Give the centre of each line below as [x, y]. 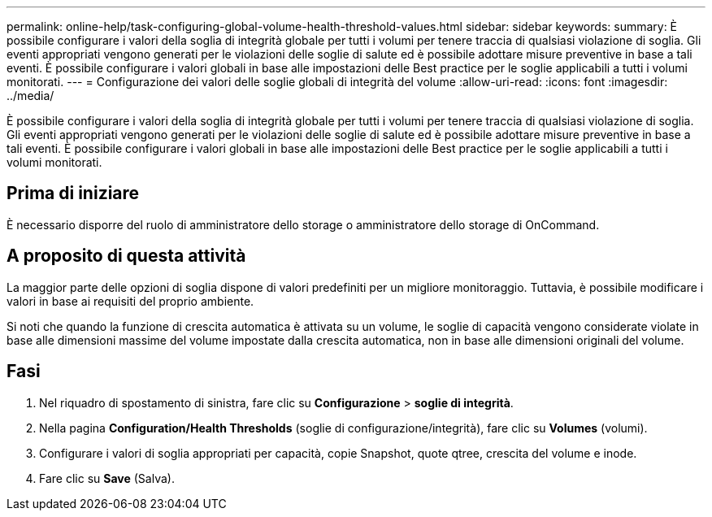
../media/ [30, 96]
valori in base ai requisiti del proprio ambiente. [130, 301]
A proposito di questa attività [126, 256]
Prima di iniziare [73, 193]
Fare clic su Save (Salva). [107, 478]
